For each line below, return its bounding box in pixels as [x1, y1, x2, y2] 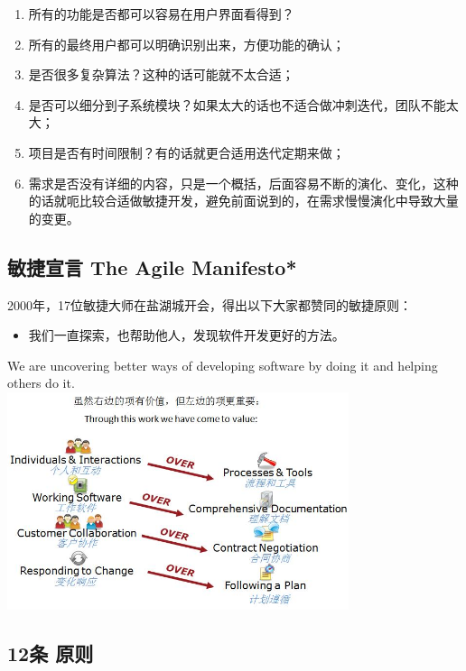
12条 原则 [7, 639, 94, 666]
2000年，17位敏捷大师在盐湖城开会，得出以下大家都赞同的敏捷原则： [7, 295, 412, 314]
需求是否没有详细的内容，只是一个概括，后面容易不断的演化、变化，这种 [28, 173, 459, 192]
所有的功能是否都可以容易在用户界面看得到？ [28, 5, 294, 23]
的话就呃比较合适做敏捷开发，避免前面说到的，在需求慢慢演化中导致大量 [28, 191, 459, 210]
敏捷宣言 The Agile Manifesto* [7, 253, 297, 280]
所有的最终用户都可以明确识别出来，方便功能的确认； [28, 34, 345, 53]
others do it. [7, 373, 75, 392]
